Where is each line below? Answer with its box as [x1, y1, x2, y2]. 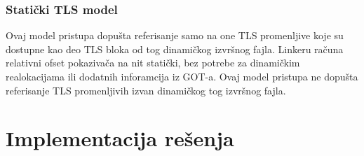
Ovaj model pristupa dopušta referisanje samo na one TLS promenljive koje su [6, 28, 344, 43]
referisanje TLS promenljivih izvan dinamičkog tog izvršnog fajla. [6, 83, 286, 97]
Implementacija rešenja [6, 124, 234, 153]
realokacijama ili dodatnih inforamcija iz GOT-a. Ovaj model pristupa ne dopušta [6, 69, 358, 83]
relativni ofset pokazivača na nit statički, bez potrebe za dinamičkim [6, 55, 300, 70]
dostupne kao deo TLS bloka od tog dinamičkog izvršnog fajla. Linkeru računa [6, 41, 344, 56]
